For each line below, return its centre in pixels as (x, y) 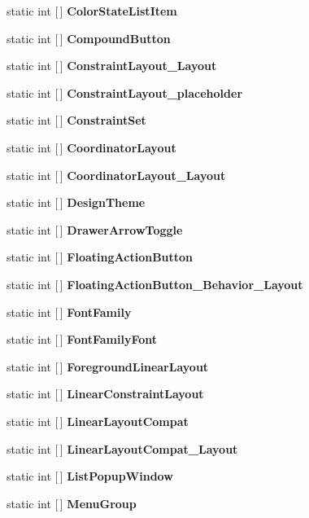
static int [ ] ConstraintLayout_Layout (112, 66)
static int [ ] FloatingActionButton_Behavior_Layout (155, 284)
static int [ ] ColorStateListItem (92, 11)
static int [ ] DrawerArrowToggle (95, 229)
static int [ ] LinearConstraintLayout (105, 394)
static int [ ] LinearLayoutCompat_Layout (122, 448)
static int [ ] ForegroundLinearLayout (108, 366)
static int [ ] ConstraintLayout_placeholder (125, 92)
